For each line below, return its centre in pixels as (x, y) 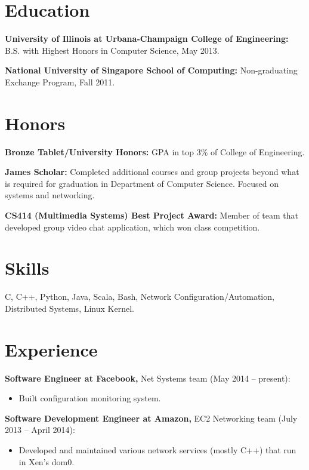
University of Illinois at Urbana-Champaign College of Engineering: (147, 39)
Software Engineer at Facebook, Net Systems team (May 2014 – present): (148, 378)
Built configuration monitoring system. (90, 398)
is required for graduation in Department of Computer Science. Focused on (142, 183)
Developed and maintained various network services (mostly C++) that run (157, 450)
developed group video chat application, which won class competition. (132, 227)
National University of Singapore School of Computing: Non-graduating (151, 70)
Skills (27, 268)
